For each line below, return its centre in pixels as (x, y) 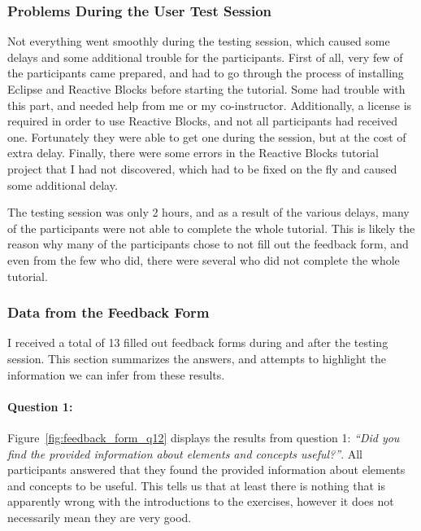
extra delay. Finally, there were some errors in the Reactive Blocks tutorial (193, 153)
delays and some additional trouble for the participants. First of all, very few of (205, 57)
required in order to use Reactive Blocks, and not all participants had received (202, 121)
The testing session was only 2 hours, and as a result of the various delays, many (208, 212)
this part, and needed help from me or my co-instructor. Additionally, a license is (210, 105)
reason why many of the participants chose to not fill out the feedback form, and (208, 244)
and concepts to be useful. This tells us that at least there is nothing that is (196, 485)
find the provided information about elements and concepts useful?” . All (185, 453)
